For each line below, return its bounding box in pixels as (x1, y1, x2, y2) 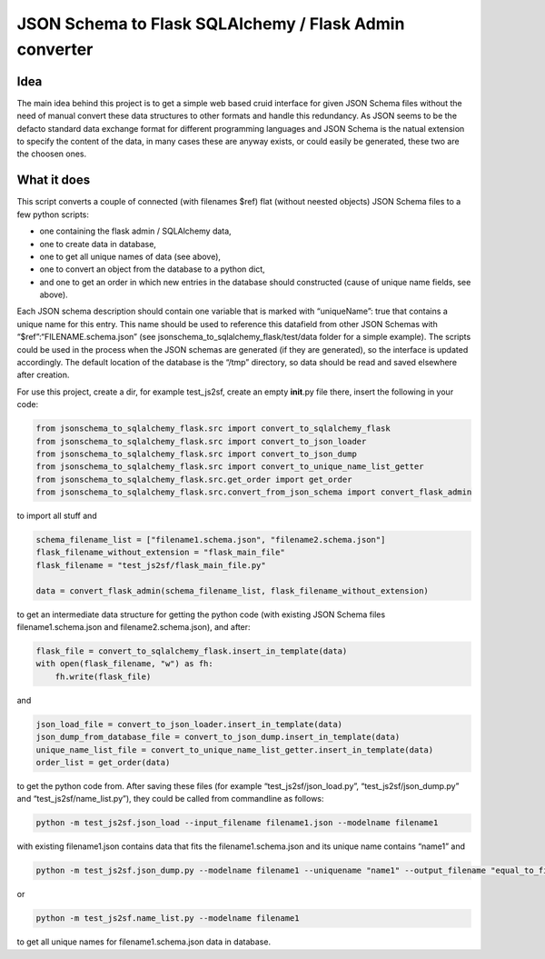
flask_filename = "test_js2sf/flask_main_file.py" (35, 560, 267, 570)
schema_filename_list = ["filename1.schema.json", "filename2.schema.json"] (35, 534, 386, 545)
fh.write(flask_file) (54, 671, 152, 682)
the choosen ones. (16, 148, 87, 159)
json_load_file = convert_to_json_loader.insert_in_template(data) (35, 719, 343, 729)
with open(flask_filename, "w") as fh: (35, 659, 213, 669)
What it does (16, 173, 91, 188)
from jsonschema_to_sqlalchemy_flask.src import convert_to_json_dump (35, 448, 358, 459)
